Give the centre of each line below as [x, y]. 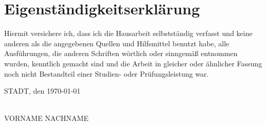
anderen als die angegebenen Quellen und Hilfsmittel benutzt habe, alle [117, 43]
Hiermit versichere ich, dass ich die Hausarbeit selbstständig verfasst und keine [128, 33]
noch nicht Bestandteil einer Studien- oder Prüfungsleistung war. [107, 73]
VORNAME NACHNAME [46, 118]
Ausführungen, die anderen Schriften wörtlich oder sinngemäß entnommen [121, 53]
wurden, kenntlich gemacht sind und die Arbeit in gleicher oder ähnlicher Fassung [133, 63]
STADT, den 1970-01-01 [42, 91]
